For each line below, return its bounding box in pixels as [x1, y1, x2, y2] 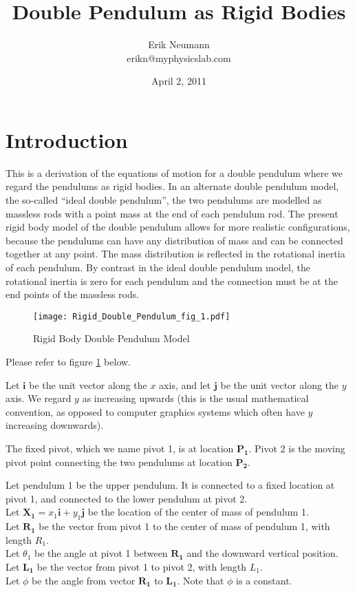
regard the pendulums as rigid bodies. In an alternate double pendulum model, [6, 179, 339, 193]
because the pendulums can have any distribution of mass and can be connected [6, 233, 343, 247]
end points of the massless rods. [6, 287, 140, 302]
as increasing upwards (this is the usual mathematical [82, 391, 309, 405]
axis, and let [159, 377, 211, 392]
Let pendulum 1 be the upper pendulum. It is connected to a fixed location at [6, 478, 335, 492]
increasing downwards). [6, 418, 104, 432]
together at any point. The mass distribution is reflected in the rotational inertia [6, 246, 345, 261]
